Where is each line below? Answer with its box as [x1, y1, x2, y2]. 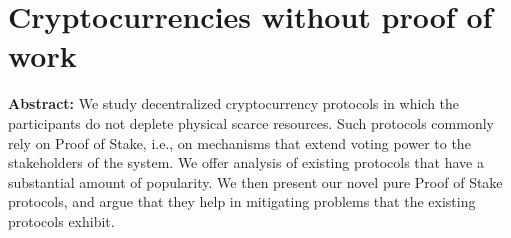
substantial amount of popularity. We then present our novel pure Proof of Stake [8, 171, 503, 192]
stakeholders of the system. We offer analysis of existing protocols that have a [8, 152, 484, 173]
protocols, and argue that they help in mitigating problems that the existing [8, 191, 476, 212]
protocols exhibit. [8, 210, 115, 231]
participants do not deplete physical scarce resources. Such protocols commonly [8, 112, 494, 133]
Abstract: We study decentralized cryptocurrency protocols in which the [8, 93, 460, 114]
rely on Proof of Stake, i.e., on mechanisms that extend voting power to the [8, 132, 471, 153]
